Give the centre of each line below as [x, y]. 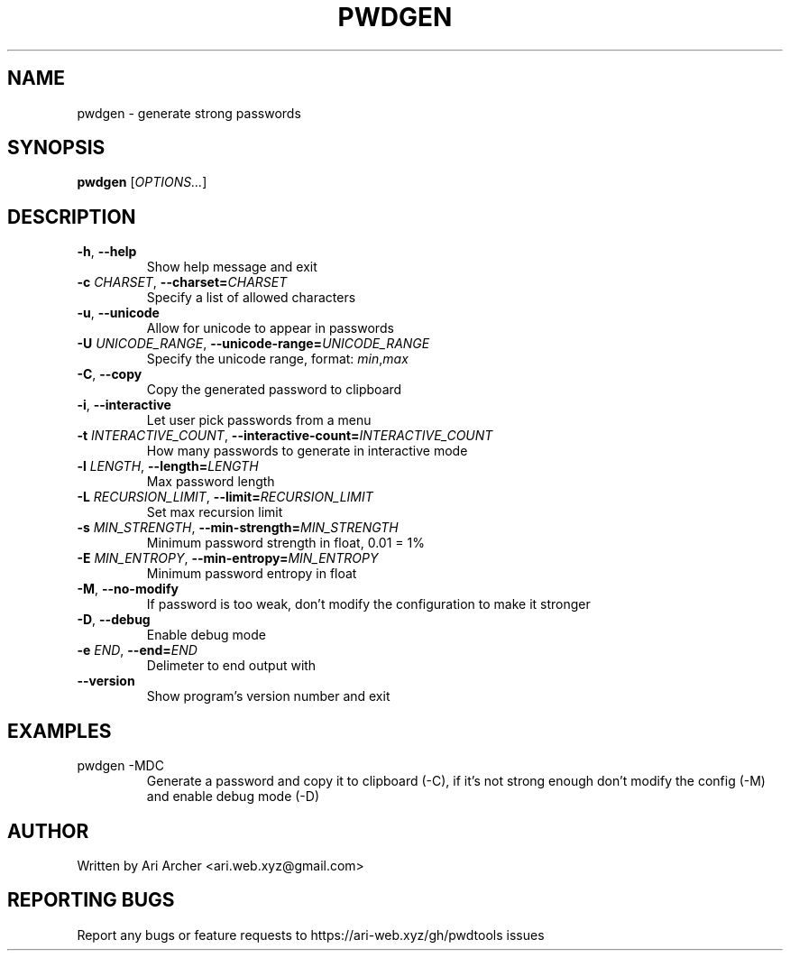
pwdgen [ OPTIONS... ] [142, 182]
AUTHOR [48, 831]
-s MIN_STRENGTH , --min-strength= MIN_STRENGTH [238, 528]
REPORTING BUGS [91, 900]
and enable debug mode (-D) [233, 797]
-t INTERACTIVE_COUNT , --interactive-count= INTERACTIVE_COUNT [285, 436]
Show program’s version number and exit [268, 696]
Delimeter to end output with [231, 666]
